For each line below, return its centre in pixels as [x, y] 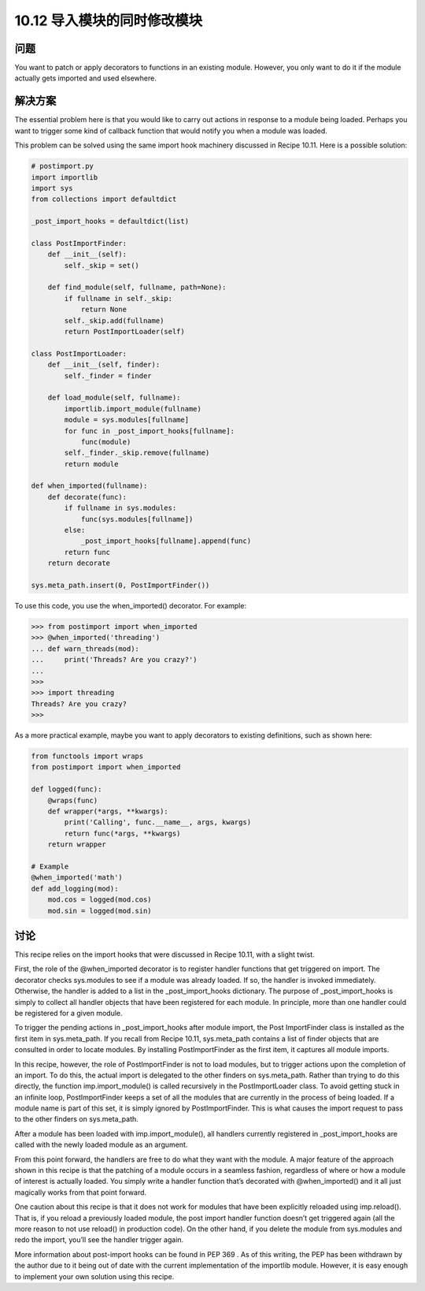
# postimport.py [63, 166]
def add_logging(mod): [75, 888]
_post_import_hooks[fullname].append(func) [166, 541]
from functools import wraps [87, 756]
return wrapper [77, 845]
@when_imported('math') [77, 878]
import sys [52, 188]
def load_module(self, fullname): [114, 398]
